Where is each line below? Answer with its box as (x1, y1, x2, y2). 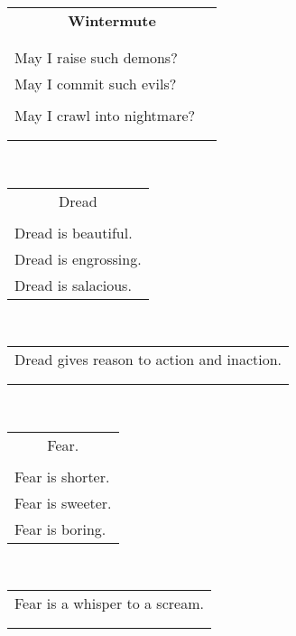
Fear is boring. (14, 518, 106, 539)
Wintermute (68, 10, 156, 31)
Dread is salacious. (14, 274, 132, 295)
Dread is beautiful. (14, 221, 133, 243)
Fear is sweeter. (14, 491, 112, 513)
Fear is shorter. (14, 465, 110, 487)
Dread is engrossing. (14, 248, 142, 269)
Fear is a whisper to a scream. (14, 593, 204, 614)
